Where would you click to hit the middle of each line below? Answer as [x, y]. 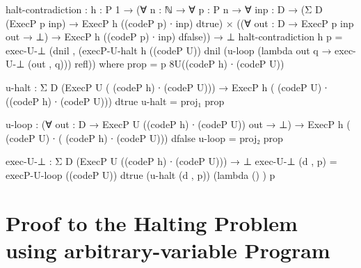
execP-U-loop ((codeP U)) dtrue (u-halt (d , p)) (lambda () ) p [141, 174]
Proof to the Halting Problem [152, 222]
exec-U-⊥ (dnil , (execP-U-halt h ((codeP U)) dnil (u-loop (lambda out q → [169, 50]
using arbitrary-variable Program [168, 250]
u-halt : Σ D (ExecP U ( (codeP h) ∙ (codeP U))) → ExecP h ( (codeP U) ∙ [167, 87]
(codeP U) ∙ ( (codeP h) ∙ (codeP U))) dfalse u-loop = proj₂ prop [144, 137]
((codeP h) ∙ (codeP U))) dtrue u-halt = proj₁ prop [115, 101]
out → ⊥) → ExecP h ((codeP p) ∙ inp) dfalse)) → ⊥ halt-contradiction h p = [174, 37]
